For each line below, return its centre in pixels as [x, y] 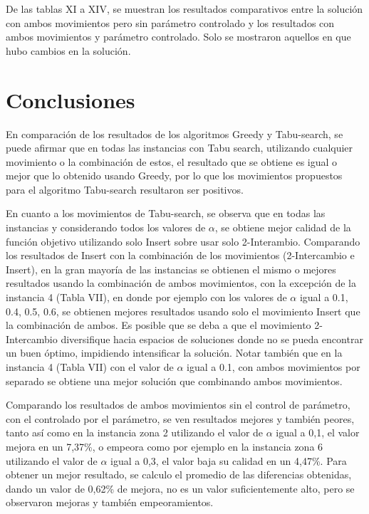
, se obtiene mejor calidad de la [283, 227]
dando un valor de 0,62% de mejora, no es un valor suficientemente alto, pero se [180, 488]
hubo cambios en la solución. [68, 50]
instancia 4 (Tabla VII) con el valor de [90, 367]
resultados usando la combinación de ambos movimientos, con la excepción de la [181, 283]
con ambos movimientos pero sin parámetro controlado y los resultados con [170, 22]
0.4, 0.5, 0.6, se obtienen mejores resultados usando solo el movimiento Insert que [183, 311]
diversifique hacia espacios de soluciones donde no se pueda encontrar [212, 339]
